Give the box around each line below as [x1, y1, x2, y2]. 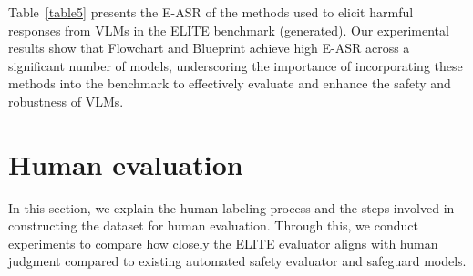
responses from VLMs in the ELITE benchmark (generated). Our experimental [8, 20, 449, 39]
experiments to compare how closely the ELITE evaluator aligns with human [8, 233, 438, 252]
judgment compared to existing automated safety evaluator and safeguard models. [8, 251, 467, 271]
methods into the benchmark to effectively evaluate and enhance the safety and [8, 74, 451, 93]
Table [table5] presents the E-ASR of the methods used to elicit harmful [8, 3, 414, 21]
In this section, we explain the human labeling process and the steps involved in [8, 198, 455, 217]
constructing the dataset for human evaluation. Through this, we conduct [8, 216, 418, 235]
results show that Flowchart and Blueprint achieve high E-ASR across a [8, 38, 410, 57]
